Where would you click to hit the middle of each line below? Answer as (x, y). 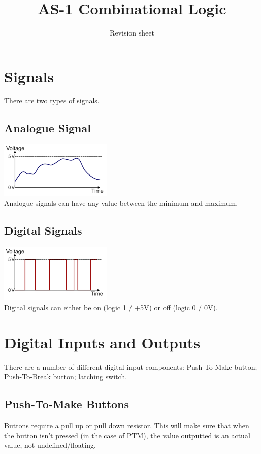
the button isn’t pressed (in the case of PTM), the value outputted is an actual (127, 435)
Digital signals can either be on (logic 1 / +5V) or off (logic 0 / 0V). (111, 307)
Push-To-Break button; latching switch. (66, 377)
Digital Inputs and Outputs (102, 342)
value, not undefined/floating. (50, 445)
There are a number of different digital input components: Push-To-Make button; (131, 366)
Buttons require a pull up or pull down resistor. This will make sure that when (127, 425)
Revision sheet (132, 33)
